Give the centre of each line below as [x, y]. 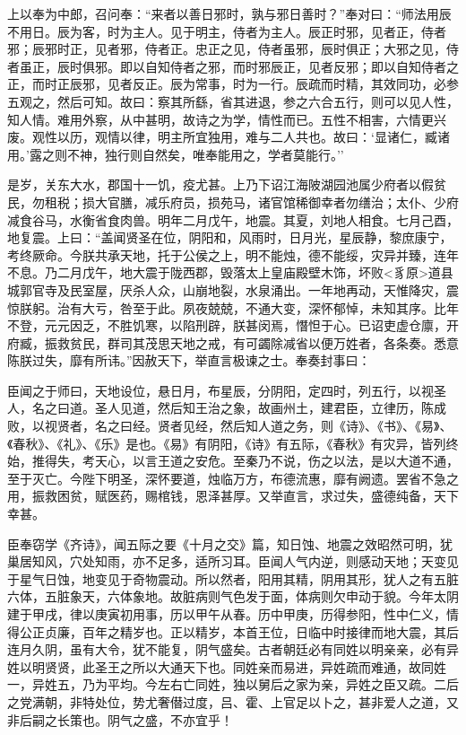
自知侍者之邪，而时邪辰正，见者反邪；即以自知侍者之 [302, 66]
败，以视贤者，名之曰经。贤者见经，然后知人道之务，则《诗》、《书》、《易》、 [230, 426]
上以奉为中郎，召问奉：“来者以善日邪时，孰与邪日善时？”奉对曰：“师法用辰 [229, 13]
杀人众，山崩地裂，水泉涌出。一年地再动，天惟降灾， [289, 289]
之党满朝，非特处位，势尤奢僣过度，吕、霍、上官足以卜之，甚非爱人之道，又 [233, 701]
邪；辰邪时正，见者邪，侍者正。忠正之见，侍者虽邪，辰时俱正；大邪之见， [227, 49]
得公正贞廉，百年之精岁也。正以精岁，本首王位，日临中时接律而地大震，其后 [233, 631]
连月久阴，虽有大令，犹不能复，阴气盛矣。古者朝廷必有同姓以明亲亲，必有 [227, 649]
